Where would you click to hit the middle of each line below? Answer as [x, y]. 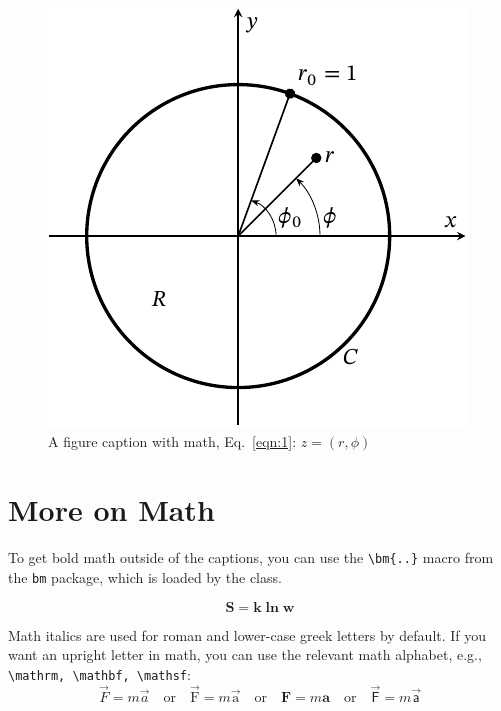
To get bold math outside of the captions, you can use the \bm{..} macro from [251, 557]
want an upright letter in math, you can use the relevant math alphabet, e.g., [245, 654]
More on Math [111, 509]
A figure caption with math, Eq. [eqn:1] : [172, 440]
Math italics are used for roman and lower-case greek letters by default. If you [247, 634]
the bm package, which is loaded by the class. [145, 576]
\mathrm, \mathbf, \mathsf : [99, 673]
